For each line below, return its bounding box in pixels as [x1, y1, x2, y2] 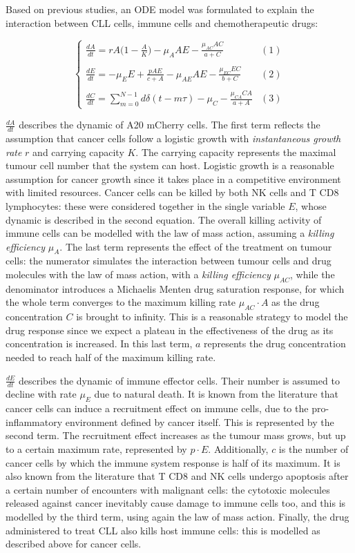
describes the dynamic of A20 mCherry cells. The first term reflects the [19, 117, 320, 132]
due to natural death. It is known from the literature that [94, 387, 338, 401]
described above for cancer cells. [6, 536, 142, 551]
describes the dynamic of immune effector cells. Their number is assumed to [19, 373, 340, 387]
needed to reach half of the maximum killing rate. [6, 350, 216, 365]
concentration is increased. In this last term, [6, 336, 193, 351]
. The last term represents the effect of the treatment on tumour [59, 239, 332, 253]
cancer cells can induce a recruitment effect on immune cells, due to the [6, 401, 309, 416]
